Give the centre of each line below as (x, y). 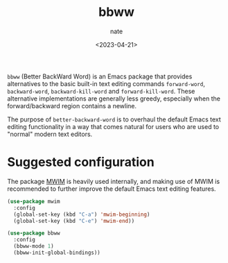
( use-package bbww (34, 233)
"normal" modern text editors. (50, 134)
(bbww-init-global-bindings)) (57, 253)
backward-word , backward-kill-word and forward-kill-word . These (101, 91)
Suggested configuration (81, 162)
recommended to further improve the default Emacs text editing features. (112, 189)
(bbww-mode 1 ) (34, 246)
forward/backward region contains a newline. (72, 105)
